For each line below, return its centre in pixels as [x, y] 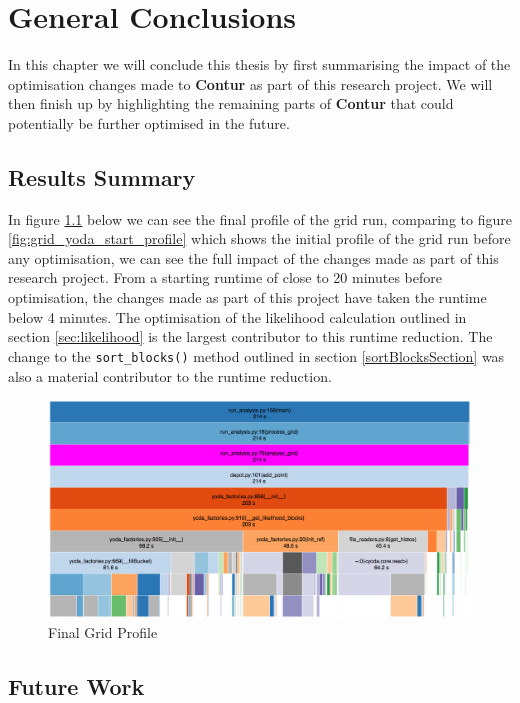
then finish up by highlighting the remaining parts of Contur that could [231, 103]
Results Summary [102, 176]
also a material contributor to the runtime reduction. [170, 375]
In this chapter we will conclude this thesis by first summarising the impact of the [259, 64]
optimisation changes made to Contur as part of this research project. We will [250, 83]
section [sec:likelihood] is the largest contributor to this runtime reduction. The [250, 336]
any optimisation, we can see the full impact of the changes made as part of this [253, 257]
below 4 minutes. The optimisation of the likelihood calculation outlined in [237, 316]
